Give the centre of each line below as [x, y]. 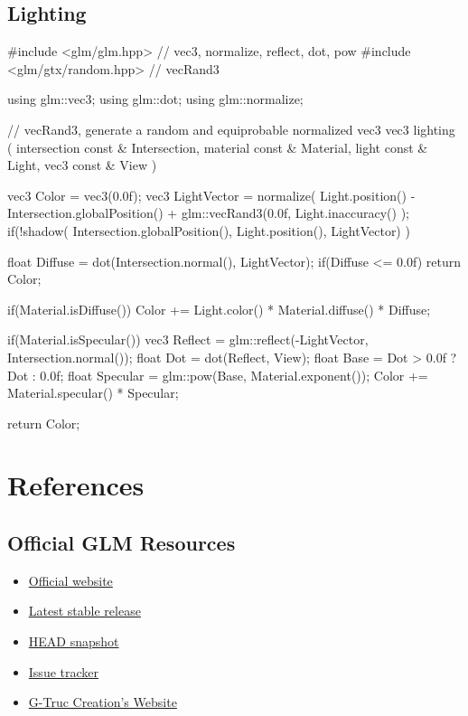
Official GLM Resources [122, 543]
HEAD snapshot [74, 641]
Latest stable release [84, 611]
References [76, 485]
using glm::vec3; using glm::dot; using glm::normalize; [155, 99]
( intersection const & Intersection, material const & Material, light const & [218, 147]
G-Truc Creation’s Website [103, 702]
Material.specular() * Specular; [93, 393]
